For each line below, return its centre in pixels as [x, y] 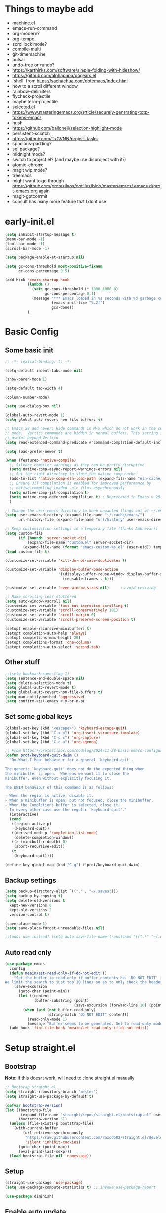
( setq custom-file [24, 533]
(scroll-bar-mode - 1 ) [27, 248]
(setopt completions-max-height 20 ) [43, 638]
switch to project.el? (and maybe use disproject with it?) [69, 159]
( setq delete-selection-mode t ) [38, 683]
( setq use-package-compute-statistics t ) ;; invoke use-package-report [80, 1187]
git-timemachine [29, 54]
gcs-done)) [63, 308]
